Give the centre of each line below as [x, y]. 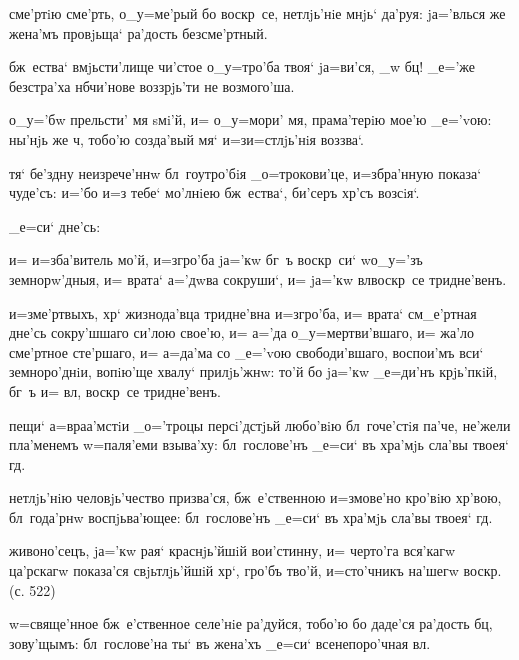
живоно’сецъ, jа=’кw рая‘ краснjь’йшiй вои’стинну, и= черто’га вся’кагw [232, 550]
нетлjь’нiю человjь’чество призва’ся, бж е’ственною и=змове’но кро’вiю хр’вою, [255, 497]
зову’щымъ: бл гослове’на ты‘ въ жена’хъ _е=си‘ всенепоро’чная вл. [220, 642]
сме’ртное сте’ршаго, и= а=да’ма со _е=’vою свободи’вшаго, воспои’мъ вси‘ [246, 351]
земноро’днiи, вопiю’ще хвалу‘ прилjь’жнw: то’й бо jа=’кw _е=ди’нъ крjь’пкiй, [253, 371]
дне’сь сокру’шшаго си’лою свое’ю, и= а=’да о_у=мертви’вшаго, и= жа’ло [242, 332]
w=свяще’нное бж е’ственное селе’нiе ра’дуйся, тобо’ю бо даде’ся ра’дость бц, [251, 623]
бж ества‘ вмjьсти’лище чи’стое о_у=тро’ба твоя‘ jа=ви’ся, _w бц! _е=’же [242, 66]
